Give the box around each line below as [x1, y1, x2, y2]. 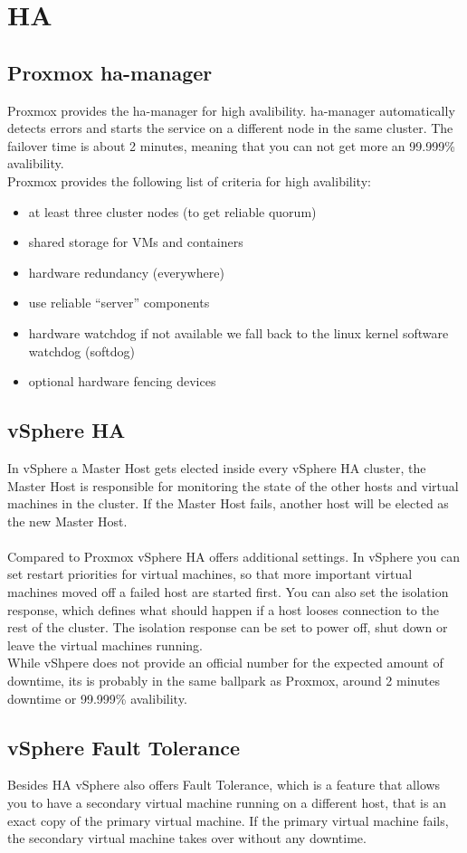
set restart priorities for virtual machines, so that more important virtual [7, 564, 413, 583]
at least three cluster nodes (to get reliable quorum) [28, 202, 317, 221]
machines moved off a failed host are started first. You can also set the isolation [7, 583, 449, 602]
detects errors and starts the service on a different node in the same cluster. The [7, 118, 453, 137]
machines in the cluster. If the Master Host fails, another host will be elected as [7, 494, 449, 513]
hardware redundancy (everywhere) [28, 262, 224, 281]
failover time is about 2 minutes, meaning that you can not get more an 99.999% [7, 136, 455, 155]
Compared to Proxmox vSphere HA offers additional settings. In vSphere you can [7, 546, 460, 565]
